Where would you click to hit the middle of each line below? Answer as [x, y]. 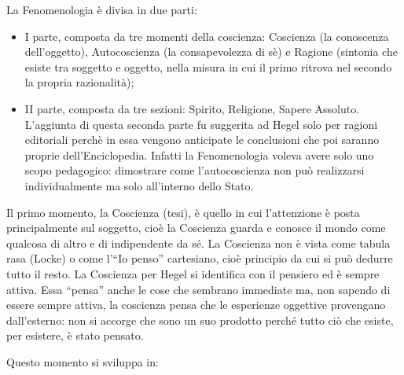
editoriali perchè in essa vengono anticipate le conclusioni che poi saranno [202, 140]
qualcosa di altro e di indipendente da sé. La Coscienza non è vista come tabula [198, 243]
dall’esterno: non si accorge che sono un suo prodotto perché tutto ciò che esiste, [200, 320]
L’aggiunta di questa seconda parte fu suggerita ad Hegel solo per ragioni [201, 124]
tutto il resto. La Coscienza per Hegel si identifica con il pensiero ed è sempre [193, 273]
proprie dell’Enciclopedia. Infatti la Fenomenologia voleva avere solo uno [199, 154]
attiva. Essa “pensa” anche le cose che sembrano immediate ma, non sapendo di [198, 289]
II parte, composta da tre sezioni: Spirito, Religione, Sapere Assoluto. [192, 108]
